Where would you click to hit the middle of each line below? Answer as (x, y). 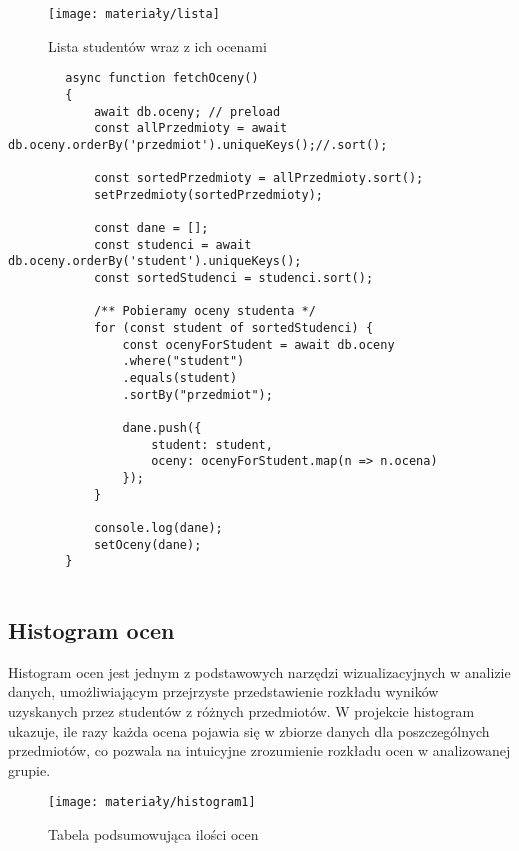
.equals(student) (180, 378)
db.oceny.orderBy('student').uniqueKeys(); (155, 261)
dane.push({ (162, 428)
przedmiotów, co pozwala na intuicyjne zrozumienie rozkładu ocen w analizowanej (259, 750)
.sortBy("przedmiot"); (197, 394)
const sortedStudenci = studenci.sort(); (233, 278)
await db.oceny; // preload (187, 111)
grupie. (29, 769)
